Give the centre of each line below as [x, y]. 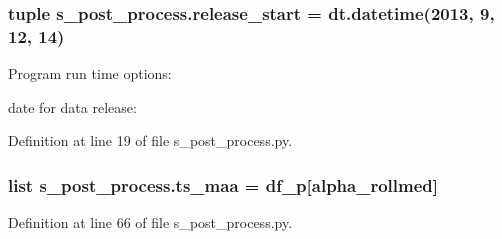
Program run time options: [90, 73]
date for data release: [72, 106]
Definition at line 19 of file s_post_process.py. [150, 140]
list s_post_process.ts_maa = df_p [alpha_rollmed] [223, 184]
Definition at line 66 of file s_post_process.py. [150, 222]
